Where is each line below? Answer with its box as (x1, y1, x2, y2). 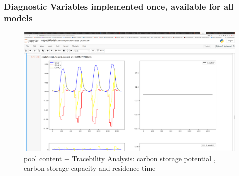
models (4, 11, 33, 24)
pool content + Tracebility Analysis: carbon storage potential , (24, 153, 216, 163)
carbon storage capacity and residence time (24, 163, 156, 173)
